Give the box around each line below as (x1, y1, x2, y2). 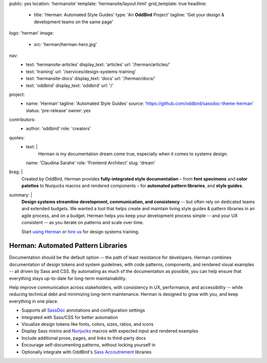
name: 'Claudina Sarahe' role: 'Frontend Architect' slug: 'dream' (26, 160, 156, 166)
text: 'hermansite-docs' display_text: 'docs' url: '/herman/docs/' (26, 76, 156, 82)
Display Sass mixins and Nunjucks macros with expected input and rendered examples (21, 328, 199, 334)
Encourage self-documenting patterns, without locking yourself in (21, 342, 156, 348)
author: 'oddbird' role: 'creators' (26, 126, 91, 132)
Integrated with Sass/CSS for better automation (21, 314, 118, 320)
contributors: (9, 117, 36, 123)
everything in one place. (9, 298, 59, 304)
